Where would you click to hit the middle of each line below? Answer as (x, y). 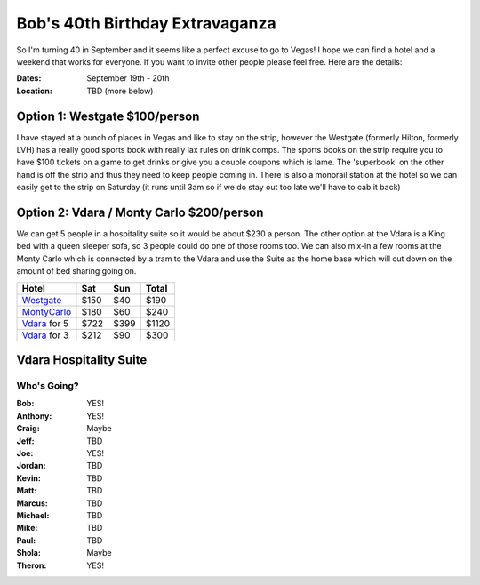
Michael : (33, 515)
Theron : (32, 565)
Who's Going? (48, 386)
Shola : (29, 553)
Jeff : (25, 441)
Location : (34, 91)
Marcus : (32, 503)
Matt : (27, 491)
